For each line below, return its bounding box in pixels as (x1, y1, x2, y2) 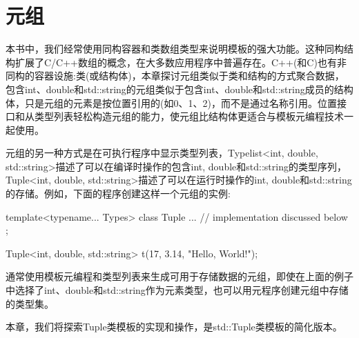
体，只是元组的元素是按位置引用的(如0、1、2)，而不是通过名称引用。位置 (6, 95, 337, 110)
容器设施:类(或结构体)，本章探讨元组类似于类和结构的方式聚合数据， (34, 68, 345, 83)
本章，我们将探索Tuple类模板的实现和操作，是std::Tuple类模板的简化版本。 (6, 319, 342, 334)
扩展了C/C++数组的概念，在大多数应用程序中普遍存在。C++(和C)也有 (14, 54, 337, 69)
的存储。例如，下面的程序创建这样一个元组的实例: (6, 186, 231, 201)
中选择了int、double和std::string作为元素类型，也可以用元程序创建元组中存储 (6, 283, 349, 297)
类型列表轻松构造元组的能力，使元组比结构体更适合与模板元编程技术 (34, 109, 344, 123)
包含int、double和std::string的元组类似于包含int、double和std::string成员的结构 (6, 81, 353, 96)
